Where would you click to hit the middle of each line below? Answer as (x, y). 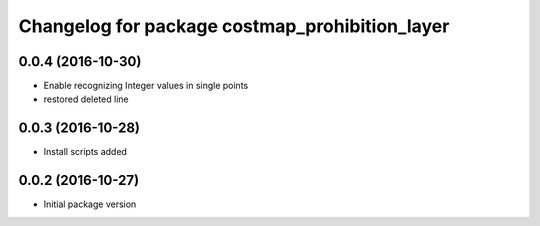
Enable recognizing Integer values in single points (146, 86)
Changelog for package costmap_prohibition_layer (234, 26)
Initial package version (90, 204)
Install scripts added (85, 152)
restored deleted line (86, 99)
